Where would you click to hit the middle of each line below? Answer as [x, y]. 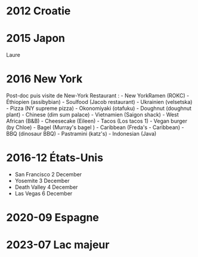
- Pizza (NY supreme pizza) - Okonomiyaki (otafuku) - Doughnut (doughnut [99, 108]
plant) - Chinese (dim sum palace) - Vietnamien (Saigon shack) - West [92, 115]
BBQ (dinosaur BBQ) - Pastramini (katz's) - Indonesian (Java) [81, 134]
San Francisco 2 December [48, 174]
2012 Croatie [38, 11]
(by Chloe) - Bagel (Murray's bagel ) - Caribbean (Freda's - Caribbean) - [95, 127]
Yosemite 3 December [42, 181]
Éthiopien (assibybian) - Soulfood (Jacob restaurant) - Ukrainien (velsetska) [99, 102]
